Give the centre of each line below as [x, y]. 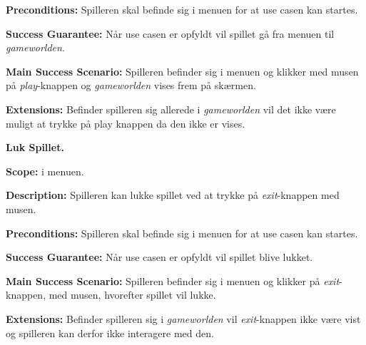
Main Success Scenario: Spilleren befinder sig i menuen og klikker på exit [173, 280]
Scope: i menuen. [45, 171]
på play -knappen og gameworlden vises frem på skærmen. [131, 85]
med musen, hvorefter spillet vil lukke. [132, 295]
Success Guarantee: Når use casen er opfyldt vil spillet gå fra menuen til [170, 33]
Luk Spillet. [35, 147]
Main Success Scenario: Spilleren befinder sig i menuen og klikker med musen [182, 71]
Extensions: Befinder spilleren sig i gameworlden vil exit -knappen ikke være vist [183, 318]
